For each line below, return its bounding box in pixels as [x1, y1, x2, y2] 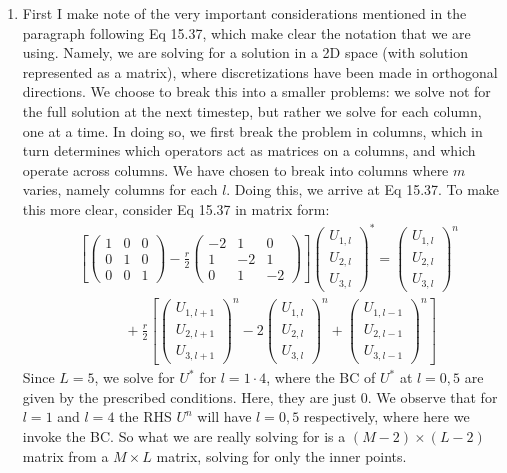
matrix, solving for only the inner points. [156, 445, 407, 466]
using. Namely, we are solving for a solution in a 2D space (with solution [22, 42, 468, 63]
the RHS [119, 406, 172, 427]
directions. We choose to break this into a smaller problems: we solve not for [22, 81, 491, 102]
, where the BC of [266, 367, 376, 388]
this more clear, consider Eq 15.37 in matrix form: [22, 198, 330, 219]
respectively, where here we [303, 406, 470, 427]
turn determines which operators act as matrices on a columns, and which [22, 140, 476, 161]
